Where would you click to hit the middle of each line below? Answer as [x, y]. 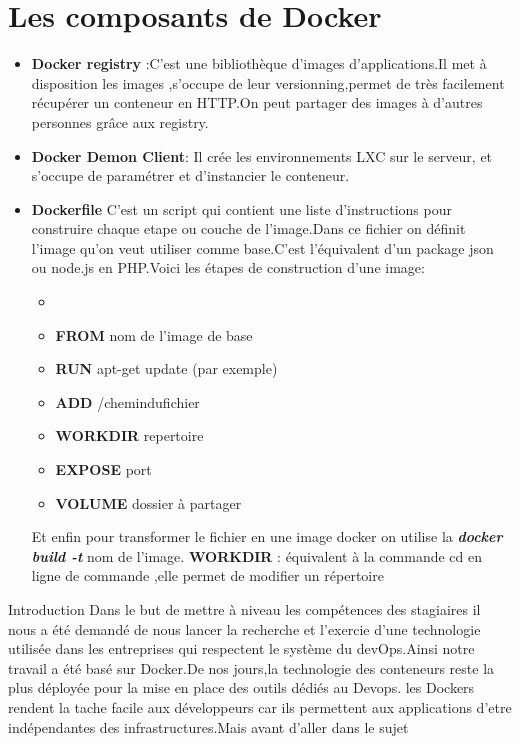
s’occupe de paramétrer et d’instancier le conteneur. [190, 175]
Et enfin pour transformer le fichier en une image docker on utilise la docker [267, 536]
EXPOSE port [103, 469]
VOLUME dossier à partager [148, 502]
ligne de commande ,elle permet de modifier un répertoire [207, 575]
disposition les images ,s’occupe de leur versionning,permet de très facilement [268, 82]
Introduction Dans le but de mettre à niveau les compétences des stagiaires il [244, 609]
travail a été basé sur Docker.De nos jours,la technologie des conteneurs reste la [251, 667]
